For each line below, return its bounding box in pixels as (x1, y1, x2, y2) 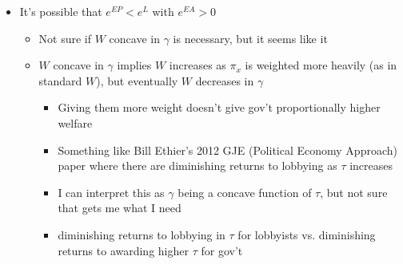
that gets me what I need (58, 199, 182, 216)
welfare (58, 114, 93, 131)
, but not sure (320, 183, 388, 200)
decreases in (195, 72, 254, 89)
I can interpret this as (58, 183, 165, 200)
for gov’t (201, 242, 243, 258)
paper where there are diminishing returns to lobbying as (58, 157, 337, 174)
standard (38, 72, 82, 89)
